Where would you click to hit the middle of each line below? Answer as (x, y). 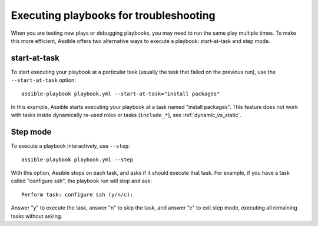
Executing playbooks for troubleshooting (113, 15)
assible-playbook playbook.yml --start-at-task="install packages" (121, 94)
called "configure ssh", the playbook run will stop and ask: (82, 181)
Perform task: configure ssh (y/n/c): (77, 195)
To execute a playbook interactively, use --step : (70, 146)
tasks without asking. (37, 216)
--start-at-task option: (44, 80)
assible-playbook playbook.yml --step (77, 159)
